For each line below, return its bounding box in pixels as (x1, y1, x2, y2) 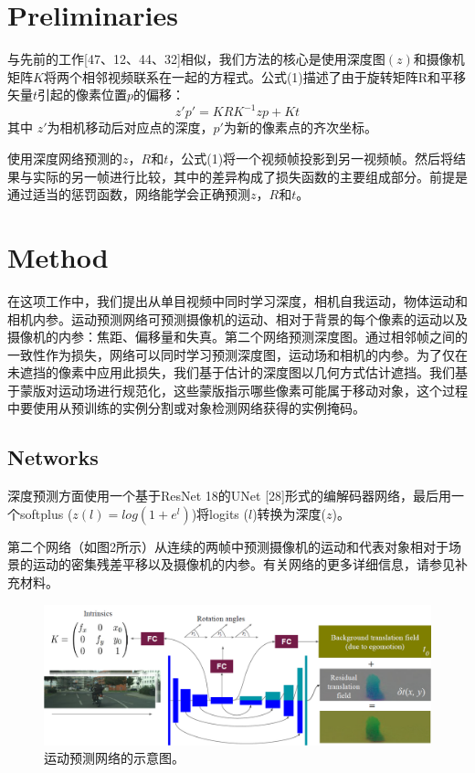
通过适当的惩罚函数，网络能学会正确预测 (7, 185, 250, 204)
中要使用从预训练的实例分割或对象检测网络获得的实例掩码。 (7, 398, 365, 418)
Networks (7, 443, 99, 471)
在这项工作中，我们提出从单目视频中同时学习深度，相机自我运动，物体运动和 (7, 291, 468, 310)
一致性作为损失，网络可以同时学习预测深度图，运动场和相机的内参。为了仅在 (7, 344, 468, 364)
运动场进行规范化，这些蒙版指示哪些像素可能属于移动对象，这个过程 (58, 380, 468, 399)
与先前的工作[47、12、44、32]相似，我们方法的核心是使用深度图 (7, 49, 385, 69)
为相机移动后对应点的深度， (47, 118, 214, 137)
